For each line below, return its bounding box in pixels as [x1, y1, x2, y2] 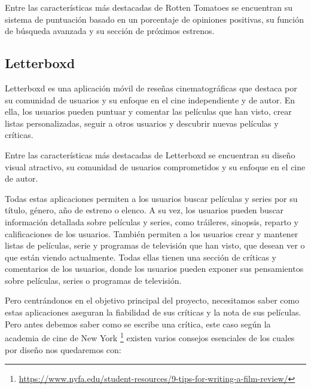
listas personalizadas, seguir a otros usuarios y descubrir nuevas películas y [5, 117, 279, 129]
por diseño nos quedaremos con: [5, 343, 121, 356]
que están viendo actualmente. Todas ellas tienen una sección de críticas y [5, 250, 276, 263]
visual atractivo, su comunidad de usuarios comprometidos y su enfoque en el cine [5, 160, 306, 173]
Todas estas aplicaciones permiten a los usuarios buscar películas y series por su [5, 192, 298, 204]
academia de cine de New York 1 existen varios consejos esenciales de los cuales [5, 330, 295, 344]
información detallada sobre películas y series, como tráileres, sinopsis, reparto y [5, 215, 298, 228]
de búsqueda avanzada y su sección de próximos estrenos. [5, 24, 215, 37]
